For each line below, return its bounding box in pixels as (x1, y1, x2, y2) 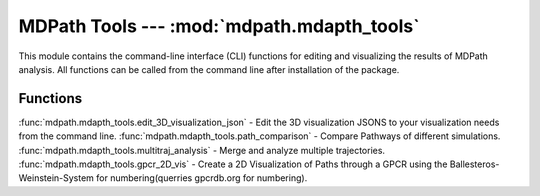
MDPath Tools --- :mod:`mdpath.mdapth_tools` (18, 15, 420, 37)
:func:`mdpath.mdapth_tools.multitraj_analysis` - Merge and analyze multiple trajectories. (18, 144, 385, 156)
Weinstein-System (18, 172, 95, 184)
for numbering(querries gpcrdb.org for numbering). (96, 172, 308, 184)
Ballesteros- (449, 158, 500, 170)
